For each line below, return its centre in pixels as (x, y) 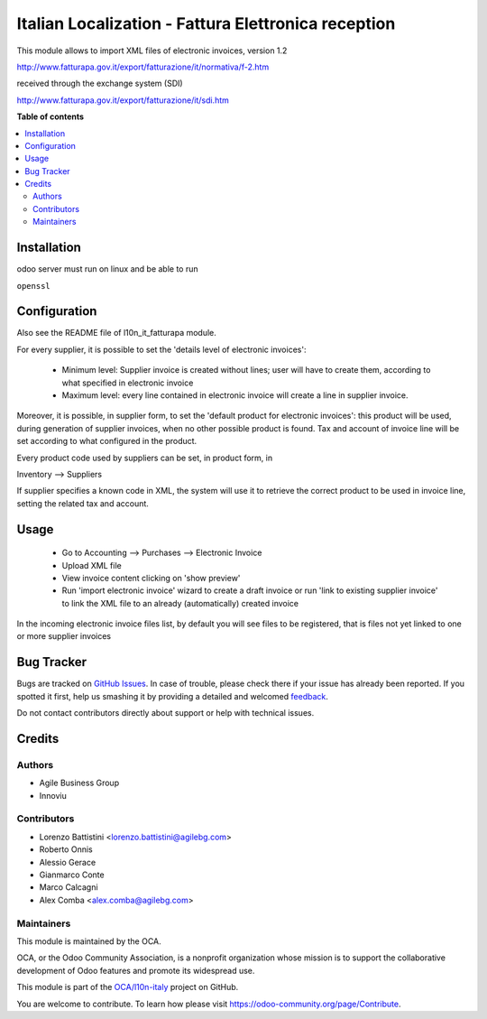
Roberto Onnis (66, 849)
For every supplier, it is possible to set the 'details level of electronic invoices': (161, 349)
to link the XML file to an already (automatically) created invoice (180, 603)
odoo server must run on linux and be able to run (107, 269)
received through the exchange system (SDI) (100, 83)
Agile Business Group (79, 783)
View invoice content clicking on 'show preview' (151, 578)
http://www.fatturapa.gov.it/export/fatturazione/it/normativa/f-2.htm (143, 67)
